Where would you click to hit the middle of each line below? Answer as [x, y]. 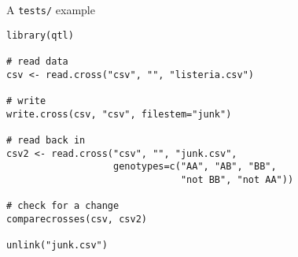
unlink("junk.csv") [57, 246]
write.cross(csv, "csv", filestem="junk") [119, 114]
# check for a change [63, 206]
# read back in [46, 140]
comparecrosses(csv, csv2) [77, 219]
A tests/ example [51, 9]
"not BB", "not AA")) [237, 179]
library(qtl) [40, 35]
